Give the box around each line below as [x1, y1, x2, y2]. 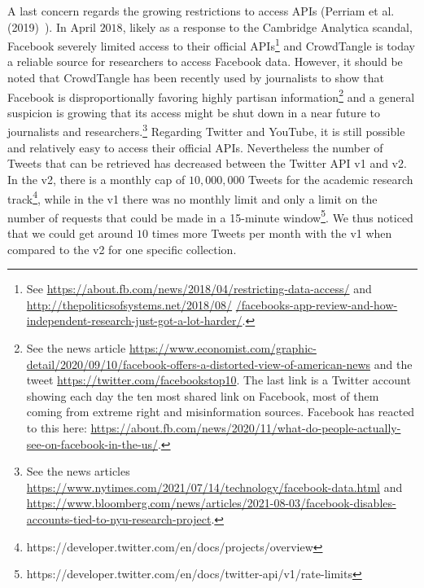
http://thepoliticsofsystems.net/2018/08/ [26, 296, 233, 313]
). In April [44, 18, 96, 35]
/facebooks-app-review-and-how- [235, 296, 398, 313]
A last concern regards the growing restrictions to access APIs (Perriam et [7, 2, 378, 19]
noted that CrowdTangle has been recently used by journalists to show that [7, 69, 384, 86]
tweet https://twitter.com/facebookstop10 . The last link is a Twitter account [26, 371, 411, 388]
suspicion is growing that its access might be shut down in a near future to [7, 103, 380, 121]
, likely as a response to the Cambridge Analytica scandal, [122, 18, 413, 35]
